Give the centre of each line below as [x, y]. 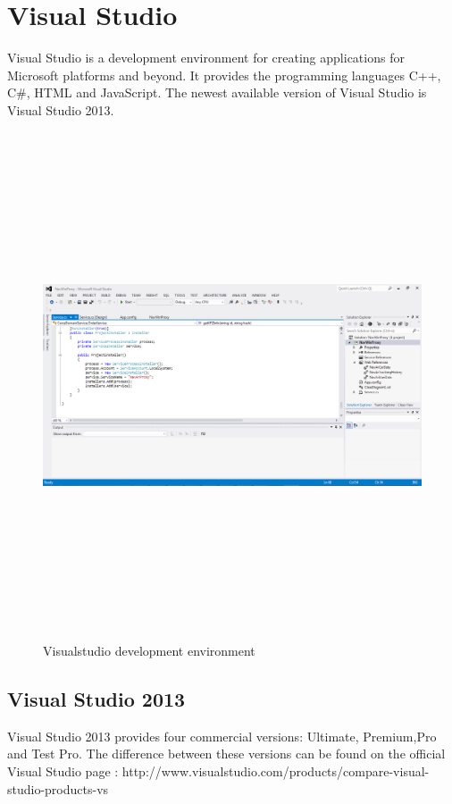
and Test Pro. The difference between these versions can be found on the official [226, 754]
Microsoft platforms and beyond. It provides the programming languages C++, [224, 75]
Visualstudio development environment [149, 651]
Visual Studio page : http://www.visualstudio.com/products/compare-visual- [218, 771]
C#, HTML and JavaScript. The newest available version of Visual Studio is [217, 92]
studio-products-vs [58, 788]
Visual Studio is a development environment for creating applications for [206, 58]
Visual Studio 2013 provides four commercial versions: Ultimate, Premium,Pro [222, 736]
